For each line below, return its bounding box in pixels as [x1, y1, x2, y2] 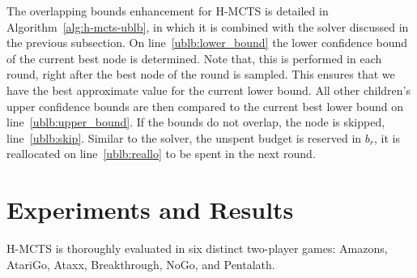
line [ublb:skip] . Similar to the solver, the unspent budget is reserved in [6, 129, 362, 146]
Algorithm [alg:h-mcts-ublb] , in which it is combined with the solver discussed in [6, 18, 409, 35]
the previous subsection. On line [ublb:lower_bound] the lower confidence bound [6, 34, 408, 51]
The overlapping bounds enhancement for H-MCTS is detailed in [6, 2, 329, 19]
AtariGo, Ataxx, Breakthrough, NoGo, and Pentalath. [6, 255, 275, 272]
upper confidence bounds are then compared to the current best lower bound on [6, 97, 404, 114]
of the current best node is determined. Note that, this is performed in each [6, 49, 382, 66]
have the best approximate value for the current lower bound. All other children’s [6, 81, 411, 98]
